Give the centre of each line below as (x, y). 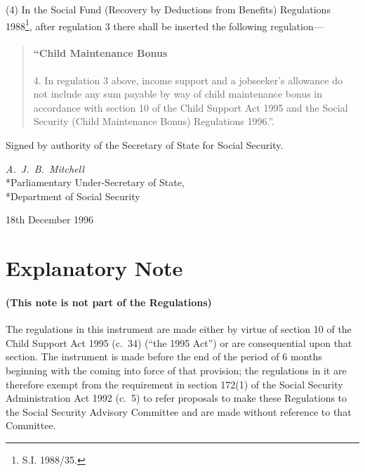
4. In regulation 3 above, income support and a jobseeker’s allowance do (188, 80)
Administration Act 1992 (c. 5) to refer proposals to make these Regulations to (177, 398)
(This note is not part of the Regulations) (109, 302)
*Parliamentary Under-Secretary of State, (95, 182)
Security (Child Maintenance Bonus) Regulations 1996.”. (154, 121)
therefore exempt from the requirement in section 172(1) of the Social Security (174, 384)
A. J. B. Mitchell (45, 168)
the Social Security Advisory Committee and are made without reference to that (179, 411)
